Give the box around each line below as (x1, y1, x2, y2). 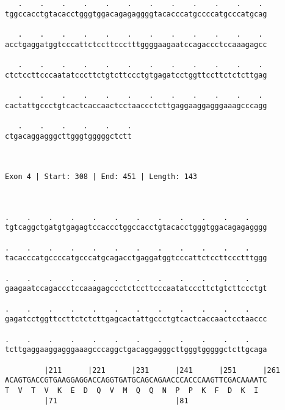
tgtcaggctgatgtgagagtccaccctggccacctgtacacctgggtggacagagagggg (5, 223, 267, 232)
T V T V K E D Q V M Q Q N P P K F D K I (5, 386, 259, 395)
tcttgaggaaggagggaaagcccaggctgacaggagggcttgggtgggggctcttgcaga (5, 345, 267, 354)
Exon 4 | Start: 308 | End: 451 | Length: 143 (5, 172, 197, 181)
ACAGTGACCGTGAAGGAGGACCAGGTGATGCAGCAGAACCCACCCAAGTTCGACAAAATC (5, 376, 267, 385)
